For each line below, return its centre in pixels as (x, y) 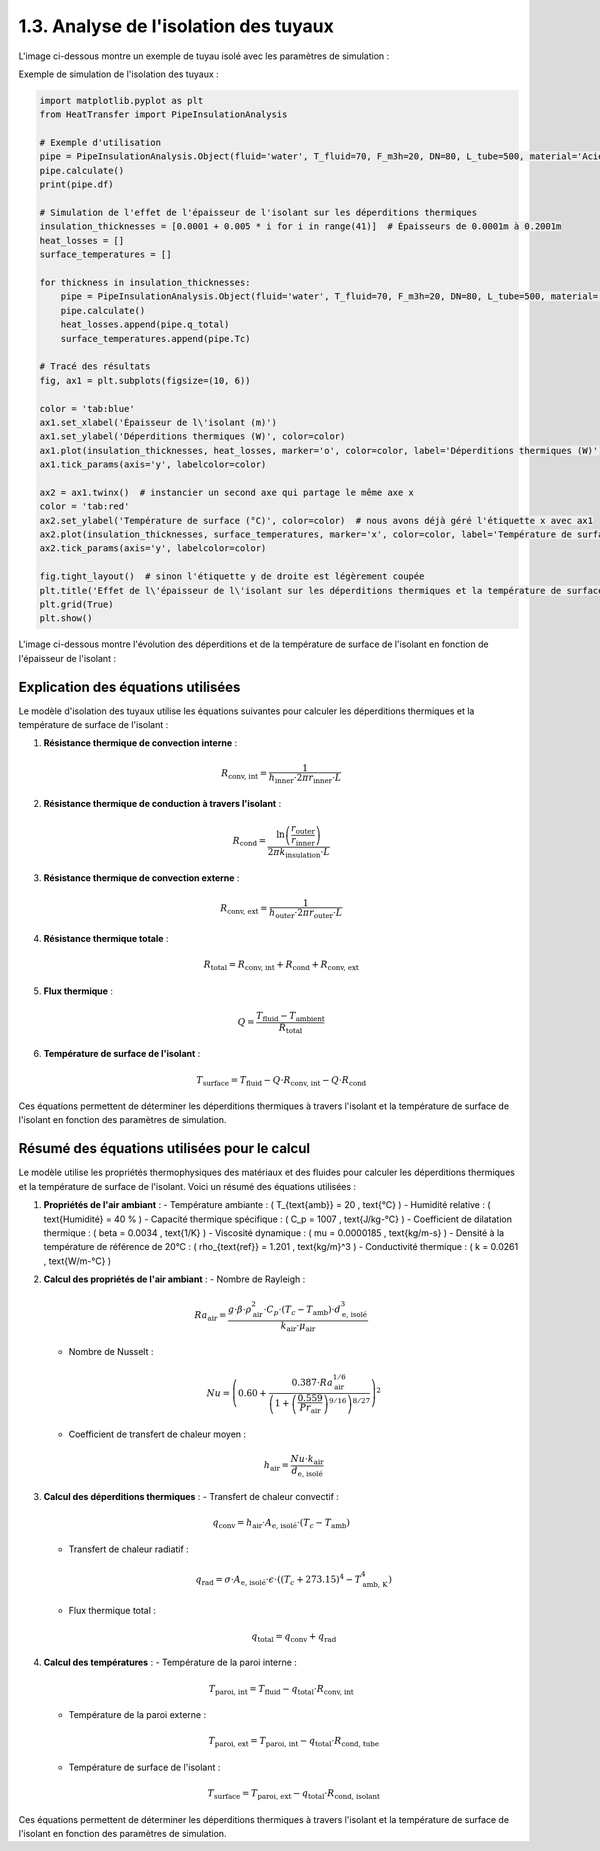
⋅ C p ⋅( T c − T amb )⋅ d (302, 1310)
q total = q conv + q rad (294, 1637)
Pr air (310, 1409)
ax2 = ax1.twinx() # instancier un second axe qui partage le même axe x (227, 492)
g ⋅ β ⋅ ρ (239, 1309)
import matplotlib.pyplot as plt (121, 100)
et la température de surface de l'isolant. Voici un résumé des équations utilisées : (187, 1186)
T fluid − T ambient (290, 1017)
